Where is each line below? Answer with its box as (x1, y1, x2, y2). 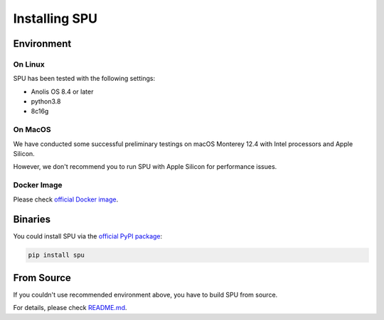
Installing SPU (13, 11, 98, 26)
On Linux (13, 59, 46, 69)
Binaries (13, 214, 51, 226)
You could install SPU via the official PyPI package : (13, 232, 163, 241)
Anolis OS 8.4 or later (31, 87, 94, 96)
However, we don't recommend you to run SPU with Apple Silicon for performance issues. (13, 162, 277, 171)
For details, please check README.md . (13, 304, 127, 312)
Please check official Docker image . (13, 195, 119, 204)
